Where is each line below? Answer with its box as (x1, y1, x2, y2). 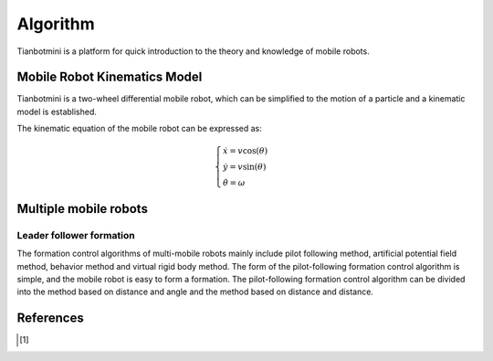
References (16, 311, 84, 326)
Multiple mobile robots (16, 201, 148, 217)
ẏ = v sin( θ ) (222, 162, 267, 173)
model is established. (16, 106, 98, 117)
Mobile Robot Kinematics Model (16, 69, 203, 85)
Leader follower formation (16, 228, 136, 241)
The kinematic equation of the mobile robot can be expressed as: (16, 123, 262, 134)
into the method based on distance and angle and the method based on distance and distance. (16, 286, 374, 297)
